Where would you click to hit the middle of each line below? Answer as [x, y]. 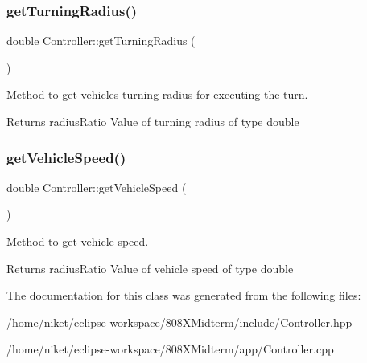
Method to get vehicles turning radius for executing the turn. [157, 94]
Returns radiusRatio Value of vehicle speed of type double [150, 268]
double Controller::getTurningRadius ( [101, 41]
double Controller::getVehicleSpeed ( [97, 187]
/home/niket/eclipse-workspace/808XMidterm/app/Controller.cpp [170, 349]
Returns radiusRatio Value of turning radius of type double [153, 121]
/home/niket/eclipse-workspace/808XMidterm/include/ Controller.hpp [179, 322]
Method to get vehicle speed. [78, 241]
